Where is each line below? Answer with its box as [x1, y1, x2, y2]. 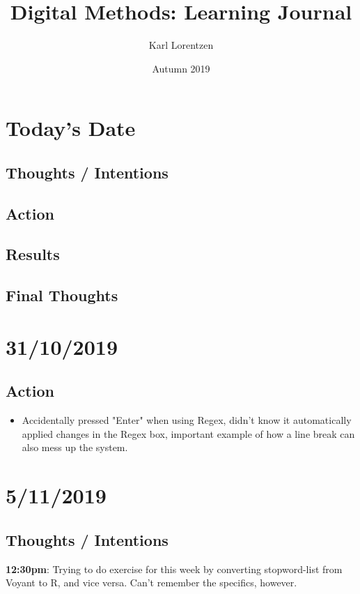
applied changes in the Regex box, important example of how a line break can [22, 426, 355, 441]
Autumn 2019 [152, 61, 210, 75]
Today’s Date [6, 114, 136, 142]
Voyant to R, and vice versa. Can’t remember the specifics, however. [6, 575, 297, 590]
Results [6, 243, 60, 265]
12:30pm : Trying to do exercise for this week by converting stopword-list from [6, 561, 343, 576]
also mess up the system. [22, 440, 128, 455]
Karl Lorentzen [148, 38, 214, 52]
